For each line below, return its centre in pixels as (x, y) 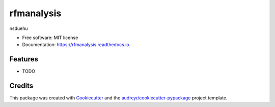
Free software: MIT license (50, 38)
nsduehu (19, 28)
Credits (21, 86)
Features (24, 59)
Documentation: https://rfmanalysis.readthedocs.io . (76, 45)
